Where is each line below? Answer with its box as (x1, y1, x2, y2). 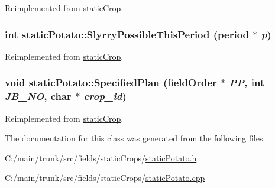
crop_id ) (83, 89, 127, 103)
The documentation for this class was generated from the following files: (5, 132, 266, 144)
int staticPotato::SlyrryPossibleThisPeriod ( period (5, 27, 250, 41)
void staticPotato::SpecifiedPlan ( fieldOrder (5, 75, 217, 90)
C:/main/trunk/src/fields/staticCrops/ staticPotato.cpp (5, 171, 205, 184)
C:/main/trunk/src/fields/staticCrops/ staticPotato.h (5, 151, 197, 164)
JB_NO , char (5, 89, 72, 103)
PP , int (229, 75, 265, 90)
